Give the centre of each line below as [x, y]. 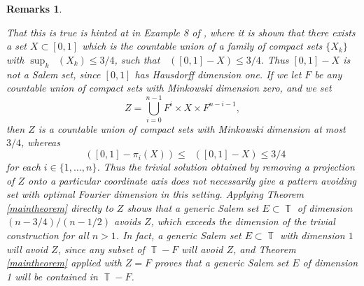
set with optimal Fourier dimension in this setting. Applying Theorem [155, 194]
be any [328, 74]
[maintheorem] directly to [60, 207]
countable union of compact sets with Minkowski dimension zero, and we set [169, 88]
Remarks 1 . [34, 8]
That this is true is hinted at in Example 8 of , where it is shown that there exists [181, 32]
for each [23, 167]
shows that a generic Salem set [193, 207]
